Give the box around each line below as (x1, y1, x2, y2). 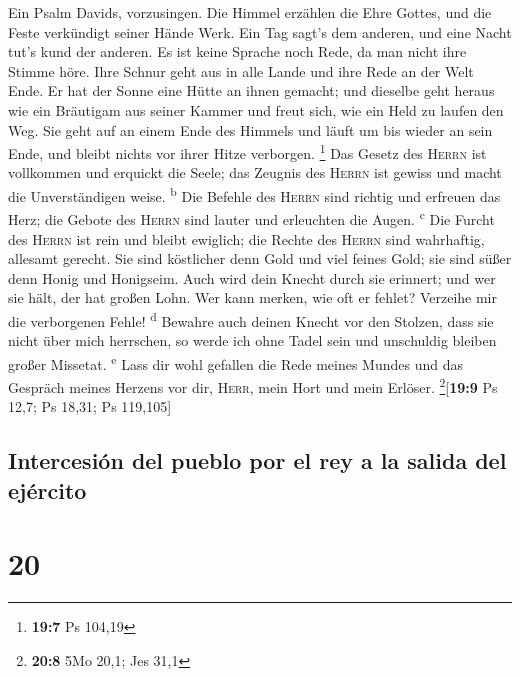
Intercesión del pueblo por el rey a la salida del (8, 445, 507, 476)
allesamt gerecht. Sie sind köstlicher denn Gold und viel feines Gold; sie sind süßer (8, 248, 512, 269)
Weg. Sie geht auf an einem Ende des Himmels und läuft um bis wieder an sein (8, 119, 493, 140)
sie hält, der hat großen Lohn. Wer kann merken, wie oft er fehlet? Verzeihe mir (8, 287, 497, 308)
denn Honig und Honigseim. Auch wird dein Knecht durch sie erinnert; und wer (8, 267, 496, 288)
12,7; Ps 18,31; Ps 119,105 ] (8, 396, 172, 417)
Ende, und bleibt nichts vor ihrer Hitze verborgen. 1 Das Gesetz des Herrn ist (8, 140, 487, 163)
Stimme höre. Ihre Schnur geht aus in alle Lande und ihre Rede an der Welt (8, 60, 474, 81)
